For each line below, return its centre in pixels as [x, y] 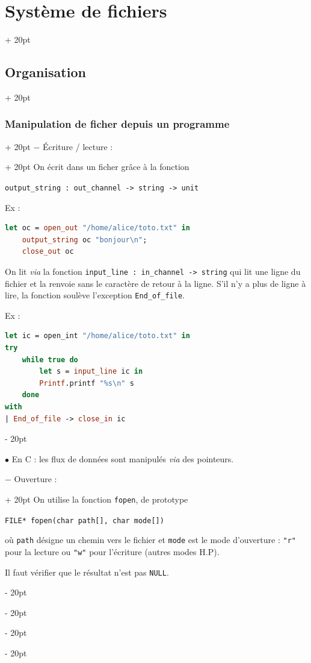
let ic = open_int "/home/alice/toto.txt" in [97, 336]
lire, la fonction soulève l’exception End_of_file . [95, 295]
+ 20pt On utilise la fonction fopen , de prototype [97, 499]
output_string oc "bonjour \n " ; [85, 240]
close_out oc [48, 252]
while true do [50, 360]
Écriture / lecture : [78, 146]
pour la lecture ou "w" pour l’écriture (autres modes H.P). [112, 551]
